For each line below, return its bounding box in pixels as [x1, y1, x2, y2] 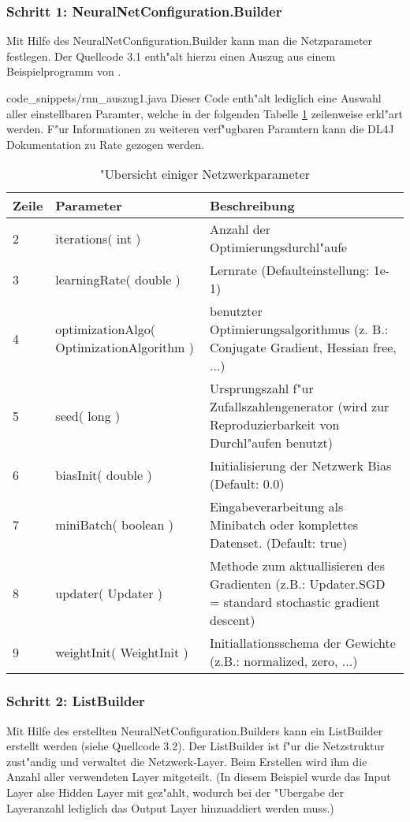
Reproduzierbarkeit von [209, 415, 340, 434]
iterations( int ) [55, 229, 141, 247]
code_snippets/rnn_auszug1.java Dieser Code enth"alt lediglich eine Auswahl [6, 90, 382, 106]
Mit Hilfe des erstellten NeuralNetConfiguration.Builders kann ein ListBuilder [6, 722, 383, 738]
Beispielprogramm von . [6, 63, 121, 80]
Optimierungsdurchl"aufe [209, 238, 348, 257]
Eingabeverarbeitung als [209, 497, 344, 516]
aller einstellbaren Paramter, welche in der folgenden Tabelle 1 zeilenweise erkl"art [6, 105, 403, 121]
